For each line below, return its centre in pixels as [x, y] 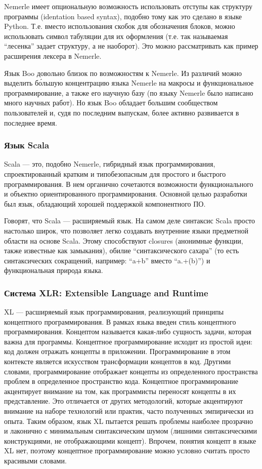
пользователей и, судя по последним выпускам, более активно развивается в [122, 112]
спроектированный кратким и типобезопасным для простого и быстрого [115, 173]
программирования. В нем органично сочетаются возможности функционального [129, 184]
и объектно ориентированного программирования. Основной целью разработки [126, 194]
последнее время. [31, 122]
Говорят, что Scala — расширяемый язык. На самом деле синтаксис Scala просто [130, 221]
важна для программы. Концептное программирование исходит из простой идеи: [128, 341]
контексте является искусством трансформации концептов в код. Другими [118, 361]
